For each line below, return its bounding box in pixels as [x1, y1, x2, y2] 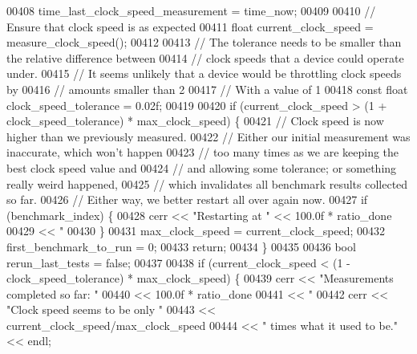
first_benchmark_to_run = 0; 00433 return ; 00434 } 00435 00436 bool [6, 238, 356, 254]
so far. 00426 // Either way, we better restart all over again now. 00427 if [6, 191, 368, 208]
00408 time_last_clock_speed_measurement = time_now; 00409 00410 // [6, 2, 376, 18]
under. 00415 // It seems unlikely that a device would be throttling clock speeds [6, 65, 402, 82]
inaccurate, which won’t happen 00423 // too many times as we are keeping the [6, 144, 399, 161]
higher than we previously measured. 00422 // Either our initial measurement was [6, 128, 411, 144]
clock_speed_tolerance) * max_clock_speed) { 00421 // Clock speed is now [6, 112, 384, 129]
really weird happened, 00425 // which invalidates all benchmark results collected [6, 175, 408, 192]
